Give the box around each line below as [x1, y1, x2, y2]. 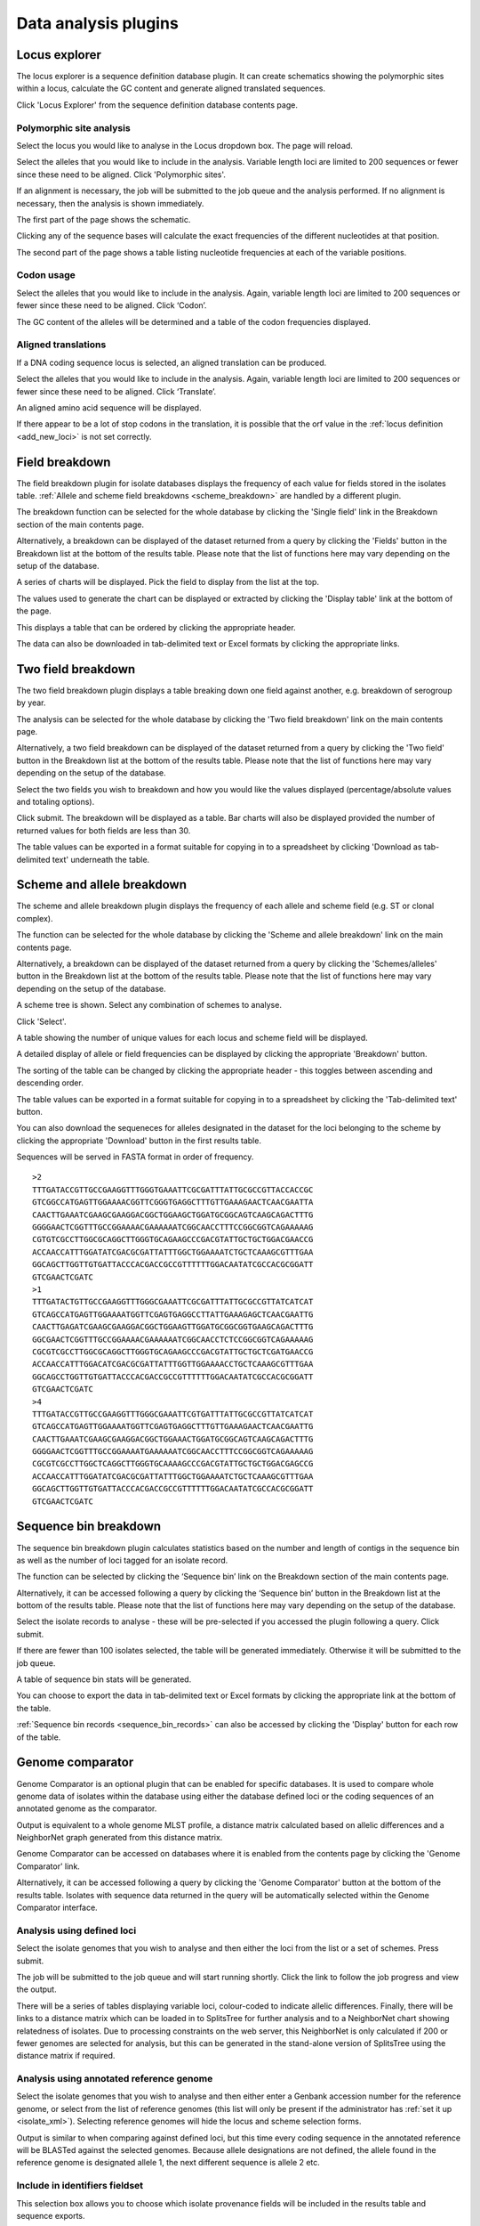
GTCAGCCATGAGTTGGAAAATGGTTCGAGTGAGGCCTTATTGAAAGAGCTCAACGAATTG [32, 1309, 314, 1320]
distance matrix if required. [16, 2051, 116, 2061]
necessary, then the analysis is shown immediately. [16, 198, 204, 208]
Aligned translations [16, 338, 107, 351]
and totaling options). [16, 796, 95, 807]
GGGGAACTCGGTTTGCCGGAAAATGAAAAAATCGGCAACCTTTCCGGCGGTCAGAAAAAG [32, 1447, 314, 1457]
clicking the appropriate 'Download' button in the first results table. [16, 1135, 262, 1146]
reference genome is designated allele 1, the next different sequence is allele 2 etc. [16, 2157, 320, 2168]
